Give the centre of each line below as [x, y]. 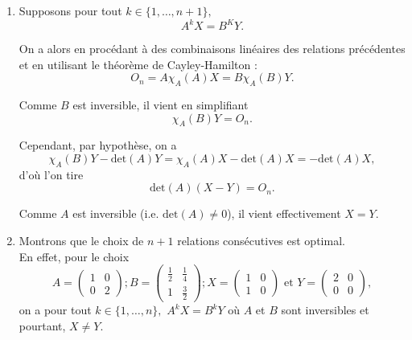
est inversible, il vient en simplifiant [161, 105]
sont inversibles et [325, 310]
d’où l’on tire [51, 174]
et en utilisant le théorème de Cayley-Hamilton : [138, 64]
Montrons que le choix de [81, 241]
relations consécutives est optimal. [261, 241]
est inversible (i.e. [116, 213]
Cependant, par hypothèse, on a [98, 145]
